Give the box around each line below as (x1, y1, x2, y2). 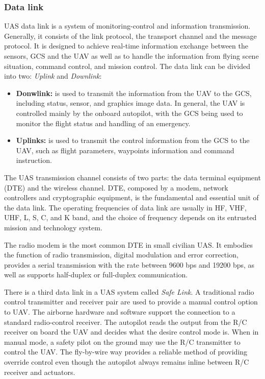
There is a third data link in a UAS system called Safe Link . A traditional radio (4, 286, 254, 297)
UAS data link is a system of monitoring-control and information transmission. (4, 20, 251, 31)
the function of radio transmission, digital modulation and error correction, (4, 249, 238, 260)
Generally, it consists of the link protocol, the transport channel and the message (4, 30, 257, 41)
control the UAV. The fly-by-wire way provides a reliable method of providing (4, 346, 248, 357)
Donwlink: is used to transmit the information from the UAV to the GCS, (16, 87, 252, 98)
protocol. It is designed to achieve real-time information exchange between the (4, 40, 248, 51)
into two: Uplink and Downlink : (4, 70, 102, 81)
